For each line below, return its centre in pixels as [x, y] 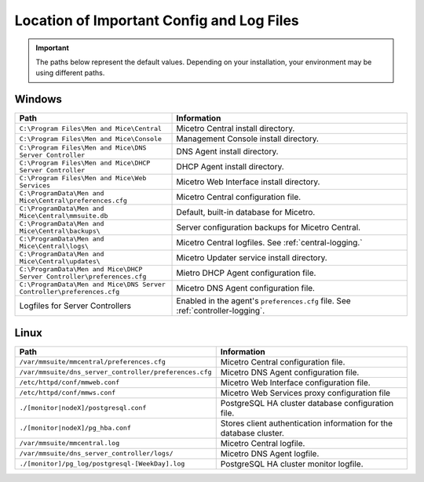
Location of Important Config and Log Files [157, 20]
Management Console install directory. [248, 139]
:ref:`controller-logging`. [221, 311]
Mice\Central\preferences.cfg [73, 201]
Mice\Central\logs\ [54, 246]
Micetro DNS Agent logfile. [270, 453]
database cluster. [252, 433]
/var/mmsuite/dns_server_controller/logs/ [96, 453]
